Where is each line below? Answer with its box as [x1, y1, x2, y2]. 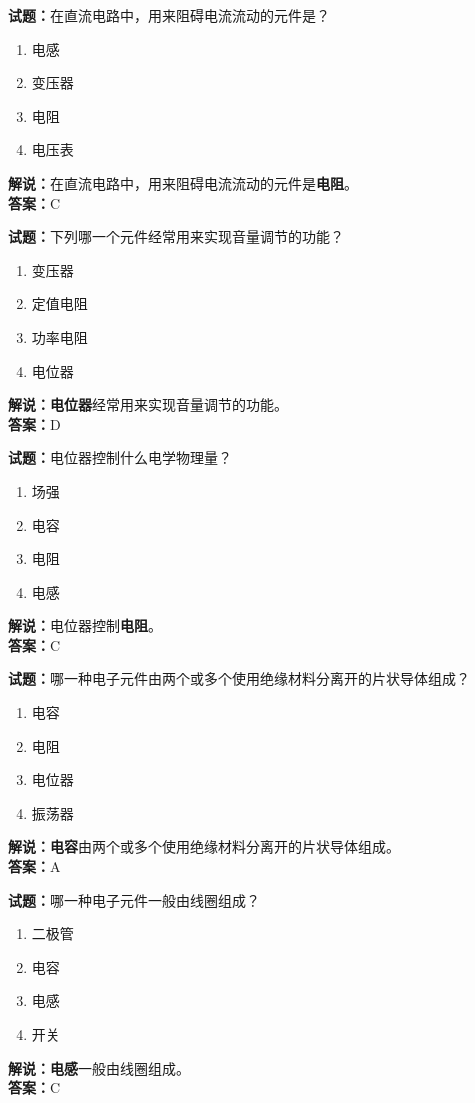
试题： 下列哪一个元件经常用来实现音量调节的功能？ [8, 226, 344, 247]
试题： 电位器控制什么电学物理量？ [8, 447, 232, 468]
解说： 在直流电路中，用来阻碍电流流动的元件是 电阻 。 [8, 172, 358, 193]
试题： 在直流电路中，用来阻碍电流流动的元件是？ [8, 5, 330, 25]
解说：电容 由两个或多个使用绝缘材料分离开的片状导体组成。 [8, 836, 400, 857]
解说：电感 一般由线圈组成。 [8, 1057, 190, 1078]
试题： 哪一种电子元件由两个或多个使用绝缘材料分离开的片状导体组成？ [8, 668, 470, 689]
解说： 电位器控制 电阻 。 [8, 615, 162, 636]
